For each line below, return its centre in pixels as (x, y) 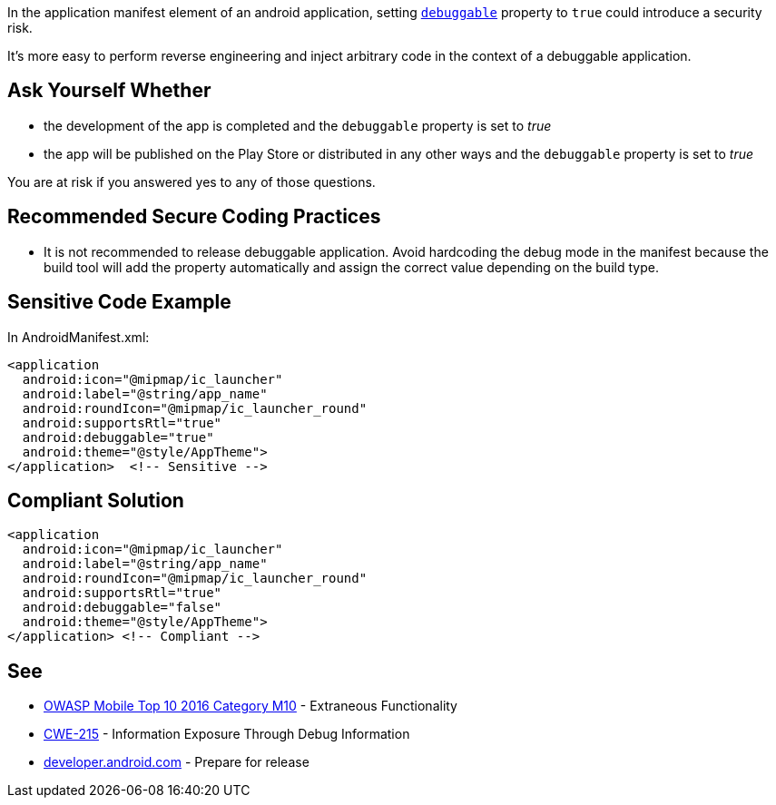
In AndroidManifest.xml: (79, 337)
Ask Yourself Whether (109, 91)
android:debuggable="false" (122, 608)
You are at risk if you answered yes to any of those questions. (192, 182)
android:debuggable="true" (118, 437)
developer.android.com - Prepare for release (177, 762)
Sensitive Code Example (119, 302)
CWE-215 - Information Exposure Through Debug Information (227, 734)
